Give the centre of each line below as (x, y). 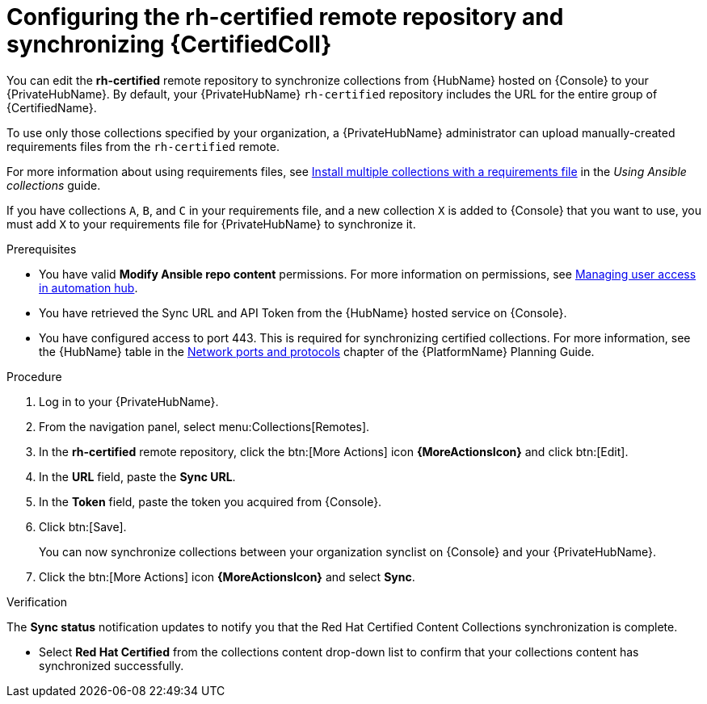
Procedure (34, 376)
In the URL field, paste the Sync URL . (137, 476)
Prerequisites (42, 249)
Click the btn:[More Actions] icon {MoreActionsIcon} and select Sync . (227, 576)
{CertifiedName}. (52, 107)
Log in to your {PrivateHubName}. (129, 401)
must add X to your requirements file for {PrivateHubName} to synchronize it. (211, 224)
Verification (37, 601)
